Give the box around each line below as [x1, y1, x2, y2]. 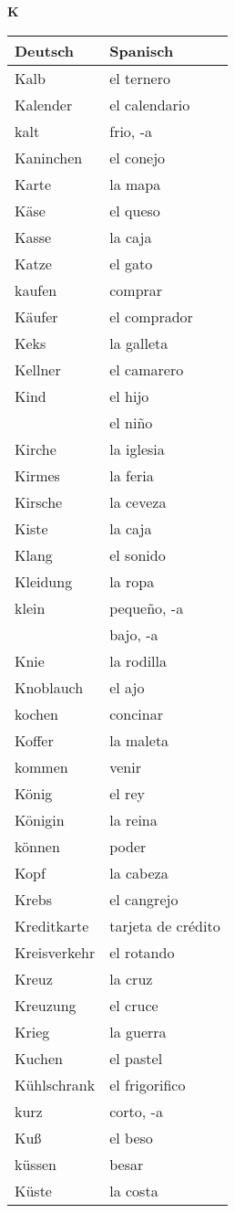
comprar [109, 279, 163, 301]
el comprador [109, 305, 193, 327]
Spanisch [109, 39, 174, 61]
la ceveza [109, 490, 167, 512]
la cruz [109, 967, 153, 989]
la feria [109, 464, 154, 486]
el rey [109, 782, 145, 804]
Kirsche [15, 490, 63, 512]
